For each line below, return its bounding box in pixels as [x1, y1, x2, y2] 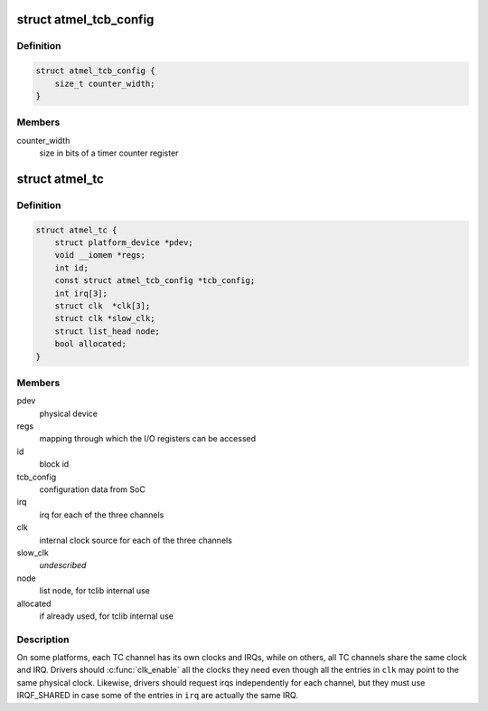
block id [39, 459, 70, 469]
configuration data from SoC [39, 484, 146, 495]
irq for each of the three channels [39, 509, 164, 520]
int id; [54, 262, 89, 273]
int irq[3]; [54, 288, 108, 299]
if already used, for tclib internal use [39, 611, 174, 621]
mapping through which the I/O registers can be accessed [39, 433, 257, 444]
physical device [39, 408, 99, 419]
